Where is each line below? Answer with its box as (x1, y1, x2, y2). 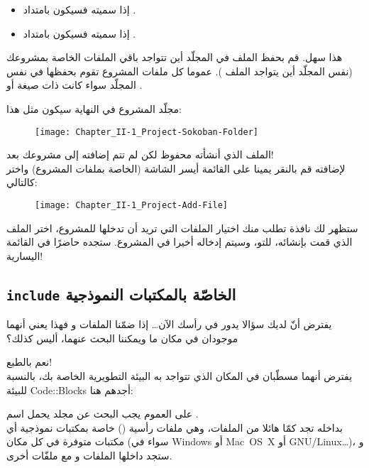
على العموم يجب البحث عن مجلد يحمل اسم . (6, 406, 199, 421)
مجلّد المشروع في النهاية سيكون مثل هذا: (6, 101, 182, 116)
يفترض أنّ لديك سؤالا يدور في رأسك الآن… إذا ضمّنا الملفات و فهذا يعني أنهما (6, 317, 332, 332)
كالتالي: (6, 175, 38, 190)
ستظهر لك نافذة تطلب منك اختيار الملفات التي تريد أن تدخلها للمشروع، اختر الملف (6, 220, 358, 235)
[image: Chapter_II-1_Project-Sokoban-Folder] (35, 126, 258, 137)
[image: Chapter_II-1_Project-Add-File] (35, 200, 228, 210)
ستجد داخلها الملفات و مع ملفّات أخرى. (6, 447, 172, 462)
